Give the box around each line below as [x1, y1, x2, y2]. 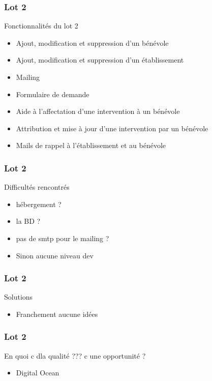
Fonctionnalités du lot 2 [4, 20, 78, 31]
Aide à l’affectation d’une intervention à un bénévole [16, 106, 180, 116]
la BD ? [16, 216, 41, 226]
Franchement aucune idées [16, 308, 98, 319]
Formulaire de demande [16, 89, 89, 99]
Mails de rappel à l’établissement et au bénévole [16, 140, 166, 151]
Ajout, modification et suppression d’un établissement [16, 54, 184, 65]
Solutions [4, 291, 33, 302]
